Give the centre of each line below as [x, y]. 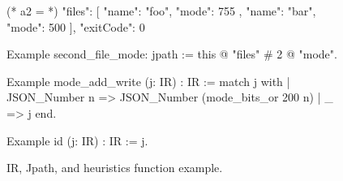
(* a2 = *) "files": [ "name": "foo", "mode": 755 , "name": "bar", [161, 11]
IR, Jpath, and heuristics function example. [115, 168]
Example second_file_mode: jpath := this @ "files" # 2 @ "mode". [172, 54]
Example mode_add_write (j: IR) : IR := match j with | [148, 81]
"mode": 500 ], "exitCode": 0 [76, 26]
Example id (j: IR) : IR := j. [77, 140]
